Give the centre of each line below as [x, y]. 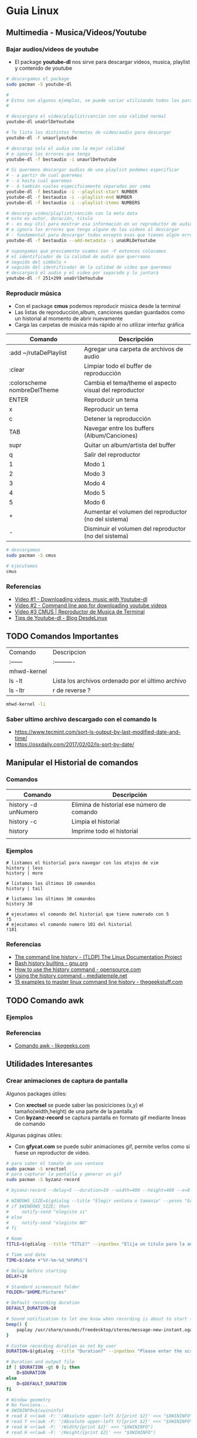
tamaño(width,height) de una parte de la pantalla [74, 1111]
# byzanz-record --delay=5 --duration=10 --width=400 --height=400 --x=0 [98, 1191]
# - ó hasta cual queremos [39, 181]
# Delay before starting [36, 1271]
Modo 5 [95, 493]
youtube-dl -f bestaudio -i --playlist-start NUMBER [72, 192]
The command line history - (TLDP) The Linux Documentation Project [98, 957]
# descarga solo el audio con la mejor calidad [65, 148]
